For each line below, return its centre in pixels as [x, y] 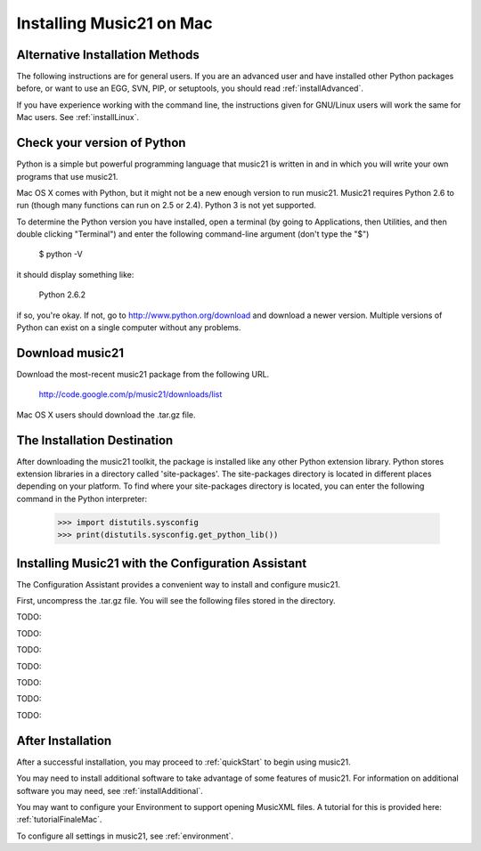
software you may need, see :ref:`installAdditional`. [110, 790]
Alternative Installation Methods [108, 55]
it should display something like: [75, 274]
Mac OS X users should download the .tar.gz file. [106, 415]
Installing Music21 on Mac [114, 23]
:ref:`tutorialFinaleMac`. [59, 820]
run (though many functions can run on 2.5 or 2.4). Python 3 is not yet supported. [166, 206]
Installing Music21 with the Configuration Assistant [162, 563]
